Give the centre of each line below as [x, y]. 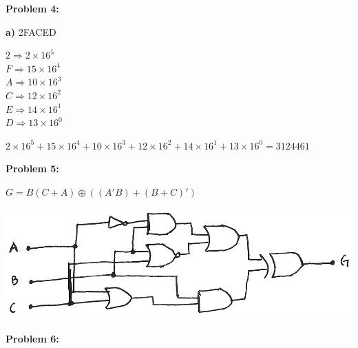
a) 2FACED [31, 31]
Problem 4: [32, 8]
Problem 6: [32, 338]
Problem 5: [32, 168]
